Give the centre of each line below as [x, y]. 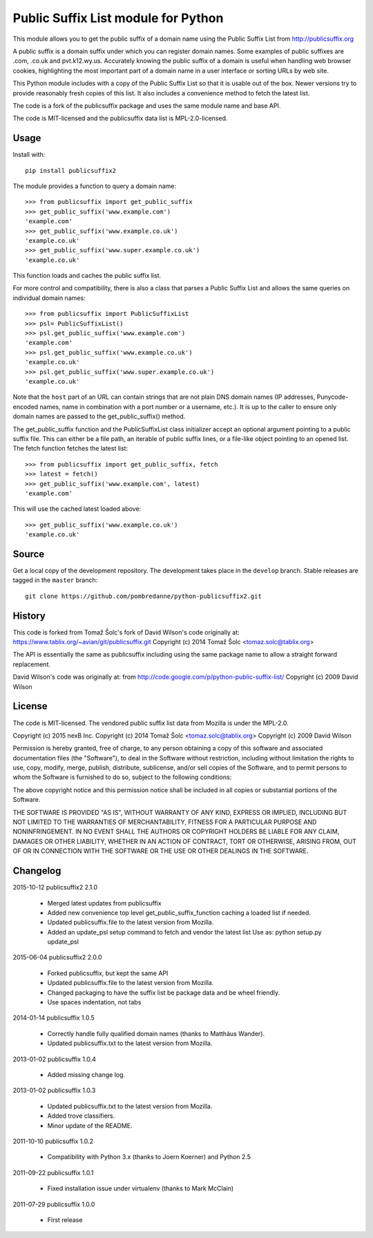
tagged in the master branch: [55, 580]
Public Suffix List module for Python [118, 18]
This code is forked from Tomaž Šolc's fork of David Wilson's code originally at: [126, 632]
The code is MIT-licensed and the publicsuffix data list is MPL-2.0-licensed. [120, 118]
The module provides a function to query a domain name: [94, 186]
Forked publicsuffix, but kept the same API [108, 973]
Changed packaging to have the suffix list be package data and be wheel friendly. [164, 993]
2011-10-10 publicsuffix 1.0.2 [53, 1141]
